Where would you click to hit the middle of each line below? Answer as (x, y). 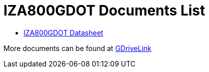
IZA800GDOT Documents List (104, 10)
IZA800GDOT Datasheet (63, 32)
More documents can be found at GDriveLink (77, 48)
